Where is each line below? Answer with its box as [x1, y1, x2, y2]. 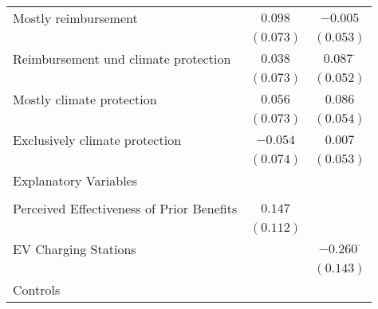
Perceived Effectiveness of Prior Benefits [13, 199, 238, 217]
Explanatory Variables [13, 171, 138, 190]
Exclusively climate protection [13, 131, 182, 149]
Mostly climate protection [13, 90, 157, 108]
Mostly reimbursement [13, 9, 138, 27]
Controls [13, 280, 61, 299]
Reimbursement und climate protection [13, 49, 231, 68]
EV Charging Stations [13, 240, 136, 258]
